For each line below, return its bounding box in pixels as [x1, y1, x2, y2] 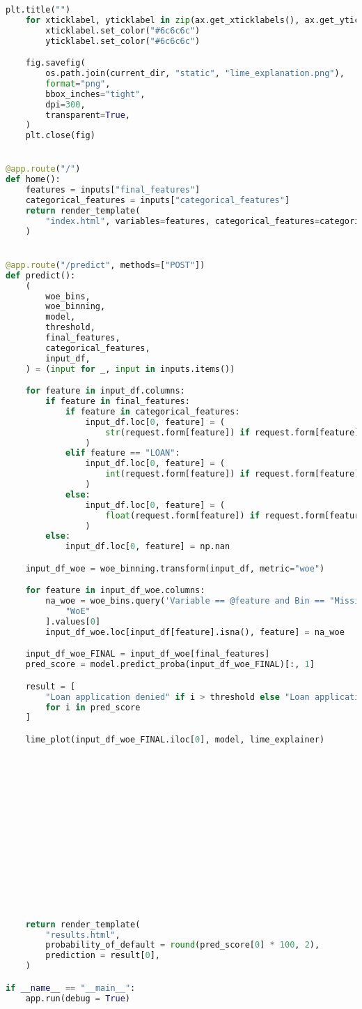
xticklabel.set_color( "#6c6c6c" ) [45, 25, 200, 36]
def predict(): [6, 270, 76, 281]
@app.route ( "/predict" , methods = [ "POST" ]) [6, 260, 205, 270]
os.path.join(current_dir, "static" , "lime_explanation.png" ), [45, 68, 345, 79]
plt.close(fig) [25, 130, 95, 141]
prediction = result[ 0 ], [45, 950, 160, 961]
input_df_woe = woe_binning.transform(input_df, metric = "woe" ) [25, 563, 325, 574]
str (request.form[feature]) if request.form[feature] [105, 427, 360, 438]
